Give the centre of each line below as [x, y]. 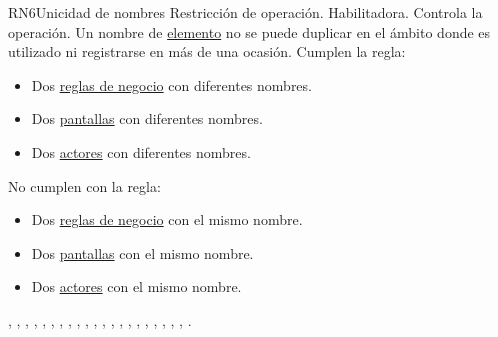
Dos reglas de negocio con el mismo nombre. [167, 219]
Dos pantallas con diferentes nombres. [147, 118]
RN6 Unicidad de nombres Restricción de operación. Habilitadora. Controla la [245, 12]
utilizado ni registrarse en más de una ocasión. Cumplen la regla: [207, 51]
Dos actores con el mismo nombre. [136, 286]
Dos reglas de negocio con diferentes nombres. [171, 84]
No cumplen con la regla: [84, 185]
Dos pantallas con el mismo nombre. [142, 252]
